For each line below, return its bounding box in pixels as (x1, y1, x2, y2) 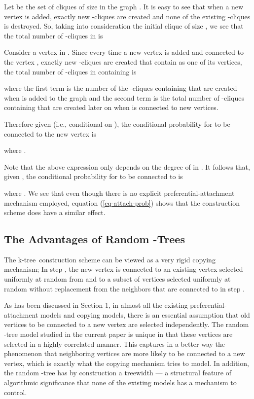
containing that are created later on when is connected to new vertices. (4, 102, 218, 112)
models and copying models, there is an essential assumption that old (40, 309, 250, 320)
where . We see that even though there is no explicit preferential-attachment (4, 187, 235, 198)
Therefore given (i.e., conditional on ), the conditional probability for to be (4, 118, 230, 129)
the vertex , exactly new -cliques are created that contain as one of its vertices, (4, 56, 242, 67)
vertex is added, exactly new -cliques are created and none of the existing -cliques (4, 11, 251, 21)
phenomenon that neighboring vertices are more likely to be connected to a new (4, 348, 245, 359)
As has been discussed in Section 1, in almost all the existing (4, 300, 188, 310)
